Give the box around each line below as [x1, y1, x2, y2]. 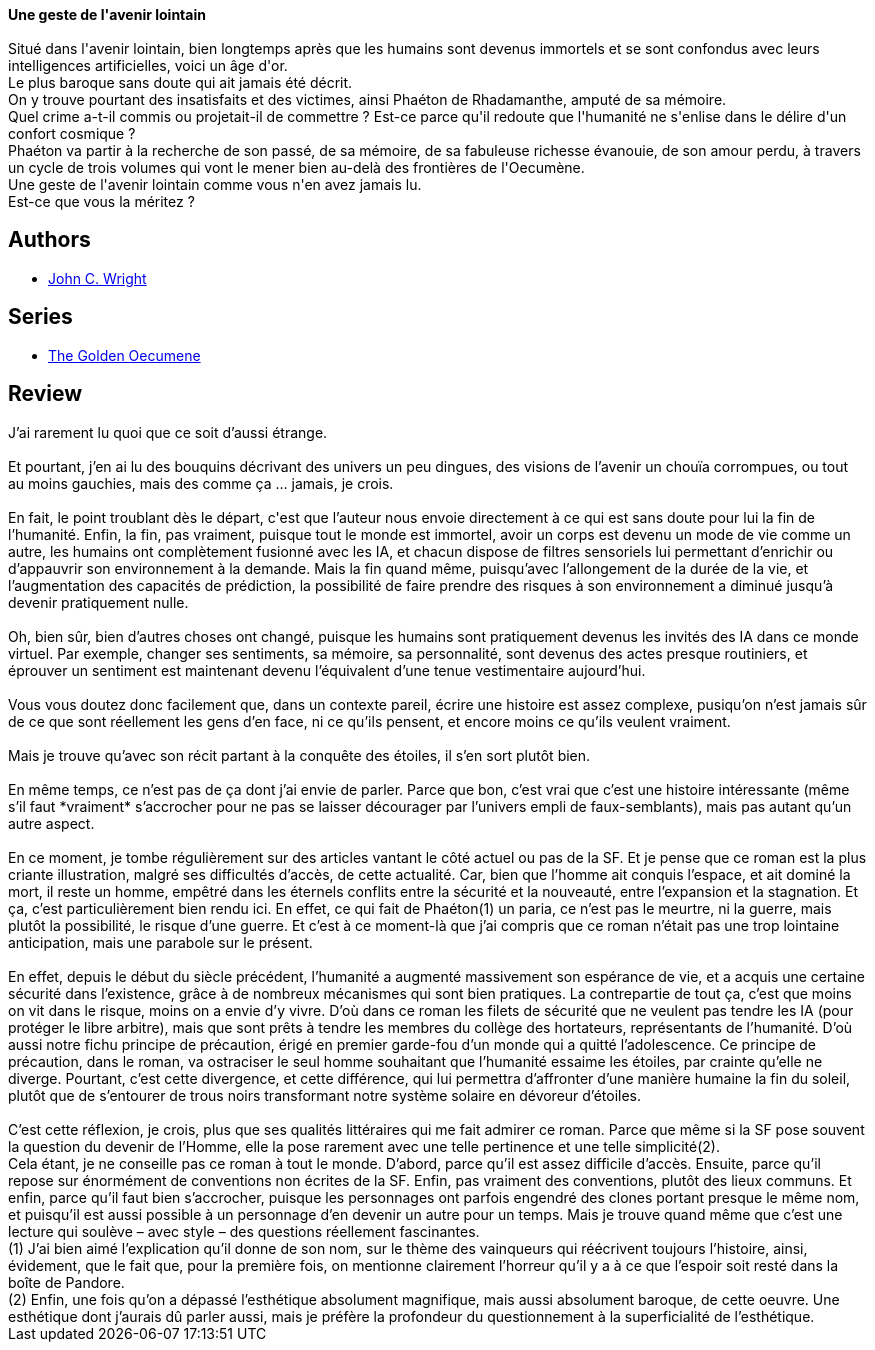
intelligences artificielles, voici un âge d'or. [8, 57, 288, 74]
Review [8, 381, 83, 407]
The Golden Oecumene [48, 346, 201, 364]
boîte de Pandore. [8, 1273, 125, 1291]
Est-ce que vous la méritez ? [8, 193, 195, 210]
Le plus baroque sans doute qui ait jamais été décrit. [8, 74, 353, 91]
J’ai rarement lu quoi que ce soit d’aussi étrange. [8, 423, 328, 441]
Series [8, 304, 73, 330]
